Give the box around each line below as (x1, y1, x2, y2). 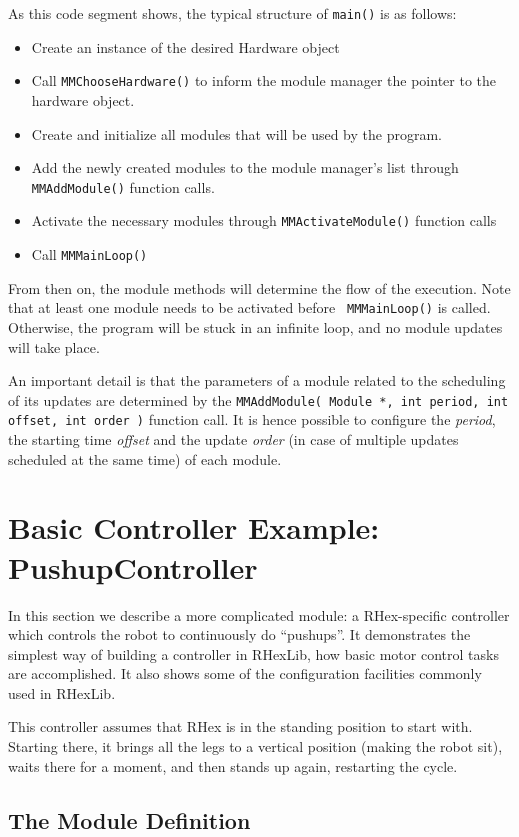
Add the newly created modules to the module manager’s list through (31, 157, 459, 178)
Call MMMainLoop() (31, 244, 148, 264)
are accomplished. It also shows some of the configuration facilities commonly (8, 663, 482, 684)
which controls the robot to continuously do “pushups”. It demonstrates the (8, 624, 471, 645)
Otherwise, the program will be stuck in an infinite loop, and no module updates (8, 316, 503, 337)
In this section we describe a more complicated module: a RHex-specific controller (8, 604, 510, 625)
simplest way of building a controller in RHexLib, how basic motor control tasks (8, 643, 499, 664)
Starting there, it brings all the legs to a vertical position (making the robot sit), (8, 736, 503, 757)
